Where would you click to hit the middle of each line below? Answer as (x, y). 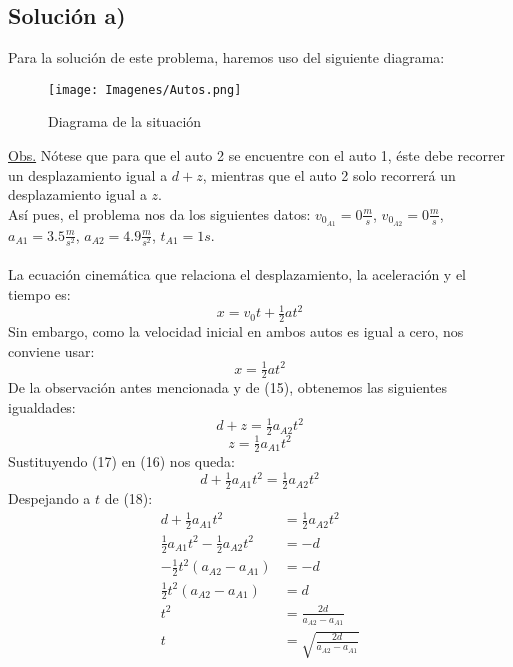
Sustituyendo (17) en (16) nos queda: (121, 461)
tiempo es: (39, 294)
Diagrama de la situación (125, 121)
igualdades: (42, 407)
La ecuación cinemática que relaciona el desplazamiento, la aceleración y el (237, 274)
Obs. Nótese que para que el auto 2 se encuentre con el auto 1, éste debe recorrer (257, 155)
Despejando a (49, 498)
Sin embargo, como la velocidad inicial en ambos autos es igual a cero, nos (236, 330)
